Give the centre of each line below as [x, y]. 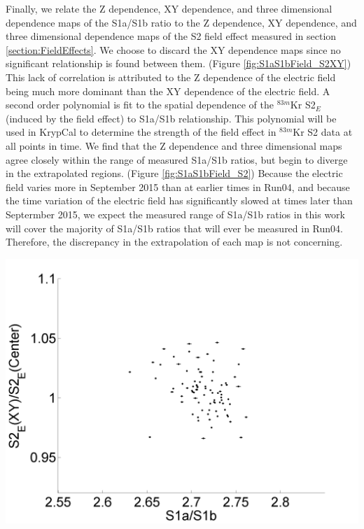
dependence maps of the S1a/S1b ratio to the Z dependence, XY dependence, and [181, 22]
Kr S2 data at [323, 132]
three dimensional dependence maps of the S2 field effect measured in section [171, 36]
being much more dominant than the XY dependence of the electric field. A [168, 91]
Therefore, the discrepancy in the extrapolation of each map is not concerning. [174, 242]
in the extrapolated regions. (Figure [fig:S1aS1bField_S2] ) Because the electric [174, 173]
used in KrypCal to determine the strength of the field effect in [141, 132]
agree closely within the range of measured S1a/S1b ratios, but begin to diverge [177, 159]
